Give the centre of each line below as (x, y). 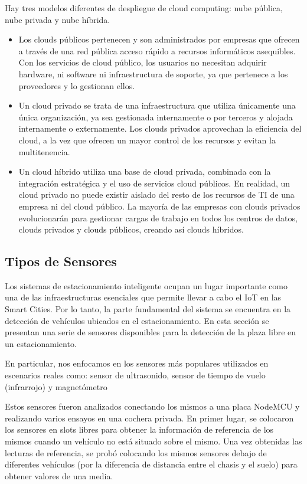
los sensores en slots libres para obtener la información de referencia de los (139, 429)
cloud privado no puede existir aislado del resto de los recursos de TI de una (156, 194)
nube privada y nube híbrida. (58, 19)
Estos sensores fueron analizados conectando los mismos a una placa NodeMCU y (152, 406)
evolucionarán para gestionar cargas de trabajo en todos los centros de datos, (158, 218)
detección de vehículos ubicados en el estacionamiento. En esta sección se (137, 320)
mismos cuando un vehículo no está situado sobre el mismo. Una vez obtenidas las (153, 441)
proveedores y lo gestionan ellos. (77, 85)
